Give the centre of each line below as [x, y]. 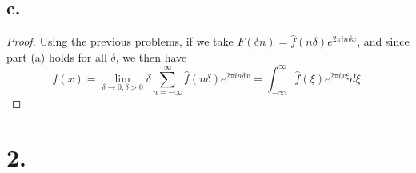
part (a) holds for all [57, 56]
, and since [383, 41]
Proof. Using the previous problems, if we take [120, 41]
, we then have [151, 56]
